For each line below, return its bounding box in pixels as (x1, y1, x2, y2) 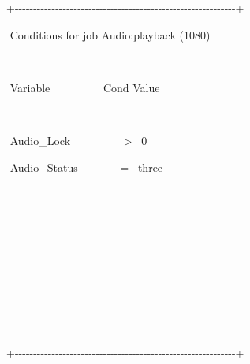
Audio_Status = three (9, 158, 163, 175)
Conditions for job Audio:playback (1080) (9, 26, 211, 43)
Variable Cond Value (9, 79, 160, 95)
